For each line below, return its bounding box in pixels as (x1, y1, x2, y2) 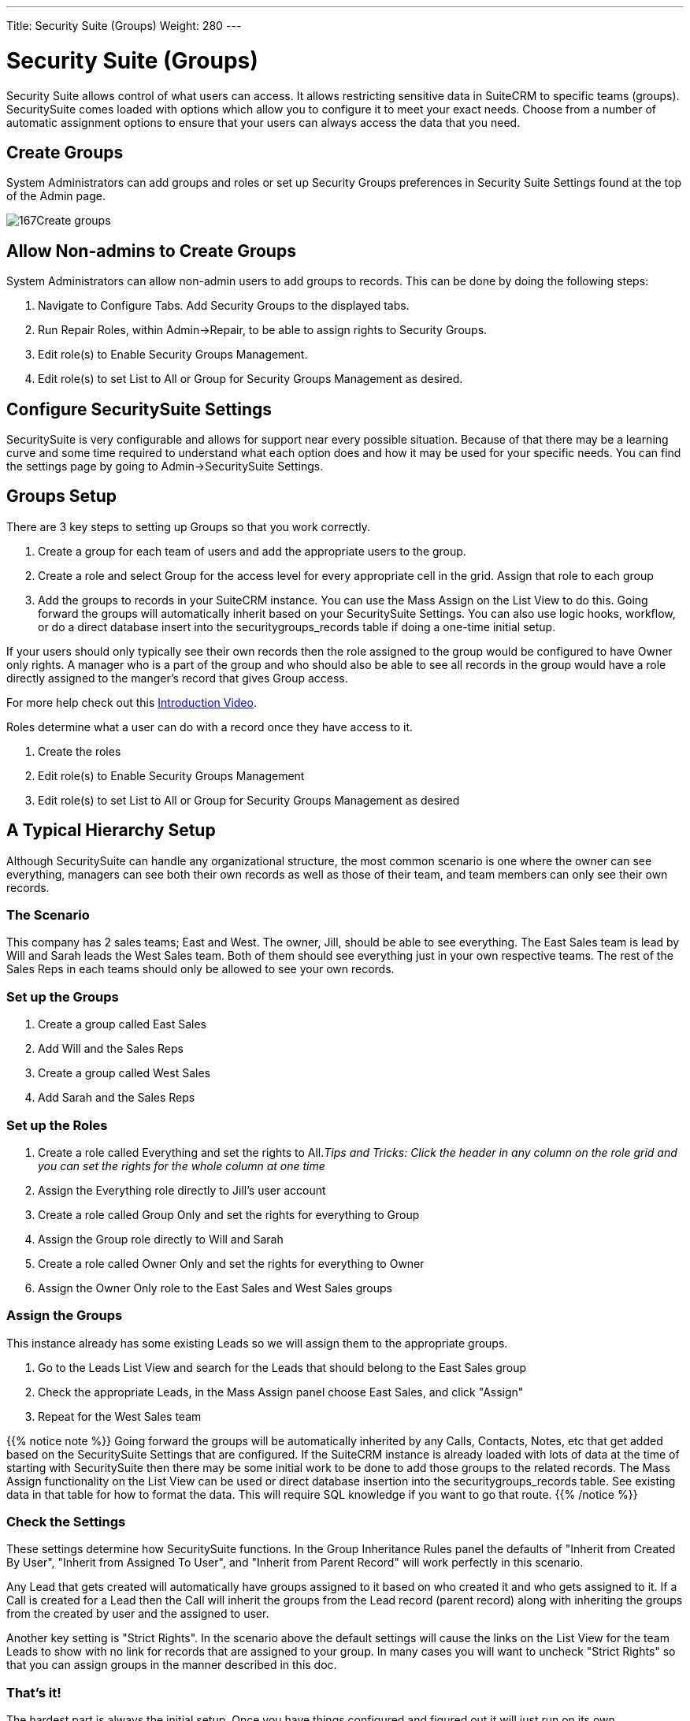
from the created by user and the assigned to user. (6, 1607, 269, 1621)
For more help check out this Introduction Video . (6, 695, 257, 709)
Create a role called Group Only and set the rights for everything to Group (38, 1207, 420, 1221)
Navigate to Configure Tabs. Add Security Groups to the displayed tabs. (38, 299, 410, 313)
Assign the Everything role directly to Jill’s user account (38, 1183, 326, 1197)
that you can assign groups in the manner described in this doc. (6, 1658, 337, 1672)
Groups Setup (6, 486, 117, 507)
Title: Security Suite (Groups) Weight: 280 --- (6, 19, 242, 32)
